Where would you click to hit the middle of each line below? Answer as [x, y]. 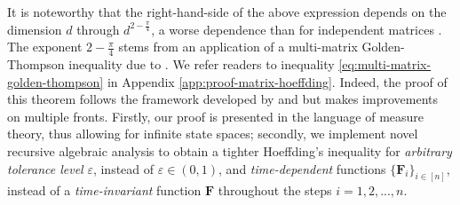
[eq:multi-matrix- [385, 64]
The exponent [45, 47]
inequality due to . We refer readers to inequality [202, 64]
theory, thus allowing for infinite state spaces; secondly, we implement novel [213, 134]
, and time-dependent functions [302, 168]
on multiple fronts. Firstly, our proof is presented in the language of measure [216, 116]
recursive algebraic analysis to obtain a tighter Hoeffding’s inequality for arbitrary [230, 150]
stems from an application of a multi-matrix [238, 47]
